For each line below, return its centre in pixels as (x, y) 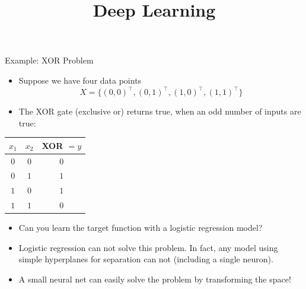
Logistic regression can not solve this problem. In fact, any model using (148, 247)
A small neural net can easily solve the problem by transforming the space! (155, 279)
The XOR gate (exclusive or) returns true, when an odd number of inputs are (160, 111)
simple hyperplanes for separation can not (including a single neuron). (146, 259)
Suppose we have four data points (80, 80)
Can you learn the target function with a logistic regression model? (141, 228)
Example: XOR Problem (49, 60)
